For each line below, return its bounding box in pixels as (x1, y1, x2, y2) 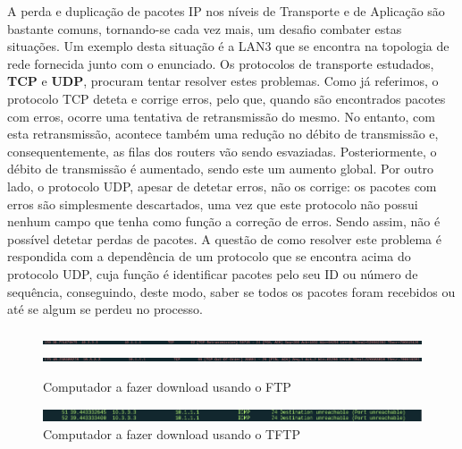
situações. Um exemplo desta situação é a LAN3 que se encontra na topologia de (7, 37, 449, 55)
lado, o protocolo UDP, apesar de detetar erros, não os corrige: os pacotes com (7, 176, 437, 195)
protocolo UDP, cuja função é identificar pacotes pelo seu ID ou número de (7, 264, 418, 283)
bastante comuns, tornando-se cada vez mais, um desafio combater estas (7, 19, 402, 38)
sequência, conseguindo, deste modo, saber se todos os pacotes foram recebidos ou (7, 282, 456, 301)
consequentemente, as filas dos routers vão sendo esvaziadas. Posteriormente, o (7, 141, 437, 160)
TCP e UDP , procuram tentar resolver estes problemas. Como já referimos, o (7, 72, 439, 90)
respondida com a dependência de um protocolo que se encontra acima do (7, 247, 411, 266)
